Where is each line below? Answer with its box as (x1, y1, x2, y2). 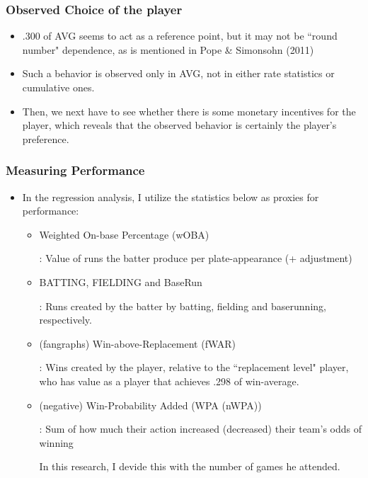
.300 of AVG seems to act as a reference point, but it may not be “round (22, 28, 338, 43)
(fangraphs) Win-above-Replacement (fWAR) (39, 336, 236, 351)
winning (39, 435, 74, 450)
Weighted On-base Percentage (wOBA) (39, 227, 209, 241)
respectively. (39, 312, 92, 327)
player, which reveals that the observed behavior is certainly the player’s (22, 118, 337, 132)
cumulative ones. (22, 80, 95, 94)
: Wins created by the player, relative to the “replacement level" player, (39, 360, 349, 375)
